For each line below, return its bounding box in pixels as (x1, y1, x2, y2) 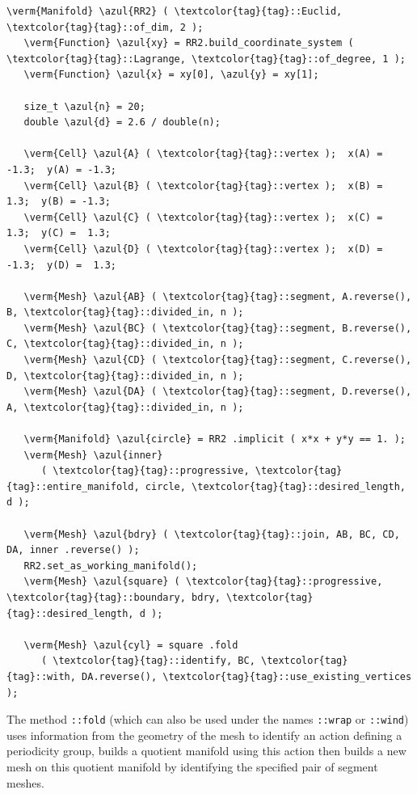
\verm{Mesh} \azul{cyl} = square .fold (23, 639, 238, 651)
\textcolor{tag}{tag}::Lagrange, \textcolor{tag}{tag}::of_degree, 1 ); (6, 53, 406, 65)
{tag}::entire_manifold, (6, 480, 140, 492)
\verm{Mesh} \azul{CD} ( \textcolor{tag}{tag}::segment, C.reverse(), (23, 354, 412, 366)
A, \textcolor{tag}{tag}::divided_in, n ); (6, 401, 244, 413)
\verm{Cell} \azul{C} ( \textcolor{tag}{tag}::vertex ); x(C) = (23, 211, 383, 223)
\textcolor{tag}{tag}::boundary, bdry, (6, 591, 221, 603)
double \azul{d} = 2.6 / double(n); (23, 116, 221, 129)
